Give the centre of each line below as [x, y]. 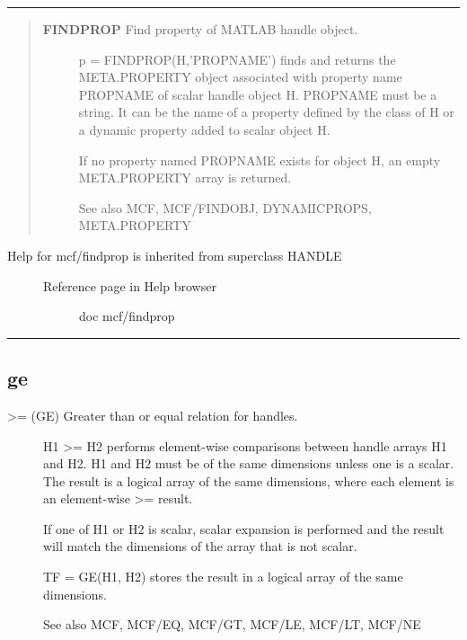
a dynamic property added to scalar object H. [204, 129]
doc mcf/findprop [127, 316]
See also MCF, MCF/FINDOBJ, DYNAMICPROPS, [225, 207]
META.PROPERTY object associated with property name [240, 77]
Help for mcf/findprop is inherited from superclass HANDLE [175, 255]
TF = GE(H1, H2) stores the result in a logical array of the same [223, 577]
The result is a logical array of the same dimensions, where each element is [249, 480]
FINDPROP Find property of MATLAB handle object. [200, 29]
